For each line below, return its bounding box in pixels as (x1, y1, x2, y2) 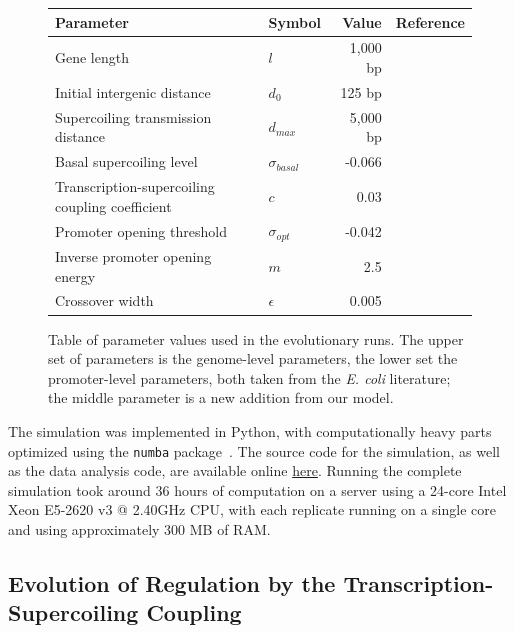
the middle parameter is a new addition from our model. (48, 387, 394, 408)
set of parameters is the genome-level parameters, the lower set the (48, 348, 458, 369)
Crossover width (55, 290, 154, 311)
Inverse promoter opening (55, 246, 212, 267)
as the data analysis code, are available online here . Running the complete (8, 460, 462, 481)
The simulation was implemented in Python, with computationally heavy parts (8, 420, 492, 441)
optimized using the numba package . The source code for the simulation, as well (8, 440, 500, 461)
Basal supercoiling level (55, 151, 198, 172)
